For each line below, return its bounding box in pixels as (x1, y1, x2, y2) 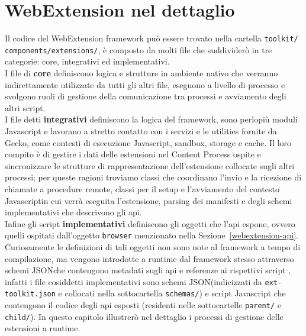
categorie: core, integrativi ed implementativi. (5, 55, 170, 67)
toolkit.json (5, 290, 56, 299)
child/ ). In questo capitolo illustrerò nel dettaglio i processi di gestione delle (5, 310, 284, 322)
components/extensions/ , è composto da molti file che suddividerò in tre (5, 43, 272, 56)
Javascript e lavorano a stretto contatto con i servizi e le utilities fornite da (5, 125, 277, 137)
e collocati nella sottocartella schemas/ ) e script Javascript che (58, 287, 286, 299)
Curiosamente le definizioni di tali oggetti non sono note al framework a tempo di (5, 241, 301, 253)
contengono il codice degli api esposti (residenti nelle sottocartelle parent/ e (5, 299, 281, 311)
